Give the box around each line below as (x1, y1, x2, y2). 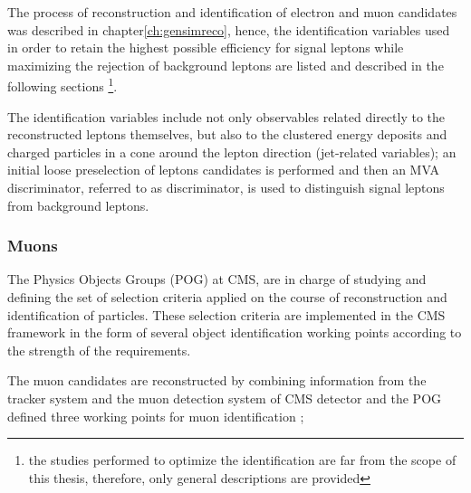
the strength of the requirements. (7, 340, 191, 359)
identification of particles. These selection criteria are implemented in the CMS (7, 305, 446, 324)
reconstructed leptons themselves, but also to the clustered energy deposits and (7, 125, 447, 144)
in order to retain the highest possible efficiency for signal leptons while (7, 38, 404, 57)
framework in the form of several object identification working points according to (7, 323, 462, 342)
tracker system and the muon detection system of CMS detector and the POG (7, 388, 442, 407)
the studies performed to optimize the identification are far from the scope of (28, 450, 457, 469)
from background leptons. (7, 195, 149, 214)
